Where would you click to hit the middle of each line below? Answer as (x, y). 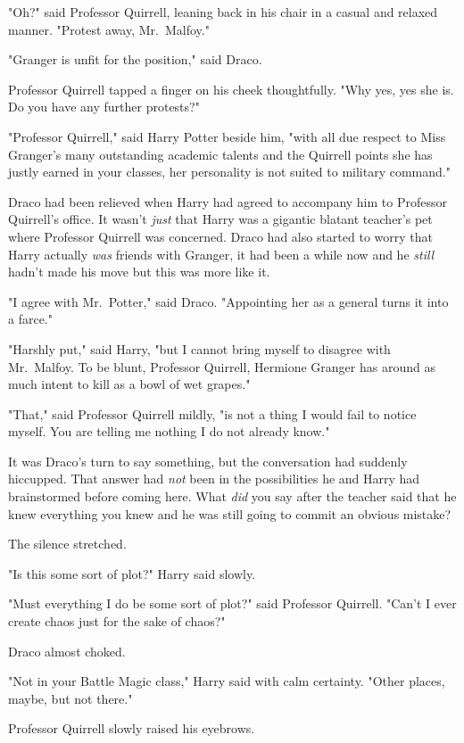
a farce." (30, 319)
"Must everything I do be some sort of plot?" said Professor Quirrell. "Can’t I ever (232, 603)
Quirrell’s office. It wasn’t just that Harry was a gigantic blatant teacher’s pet (220, 219)
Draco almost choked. (67, 651)
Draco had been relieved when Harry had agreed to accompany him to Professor (228, 201)
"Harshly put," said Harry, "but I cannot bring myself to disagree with (199, 348)
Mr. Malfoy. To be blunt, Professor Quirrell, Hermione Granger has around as (222, 366)
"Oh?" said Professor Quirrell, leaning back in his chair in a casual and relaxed (223, 12)
